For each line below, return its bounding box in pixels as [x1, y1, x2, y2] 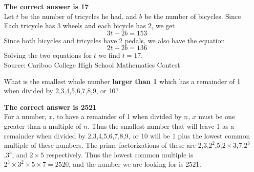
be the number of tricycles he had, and [21, 11, 137, 21]
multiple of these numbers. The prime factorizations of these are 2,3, [4, 140, 209, 150]
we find [98, 50, 120, 60]
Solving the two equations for [4, 50, 92, 60]
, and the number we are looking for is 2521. [68, 159, 201, 169]
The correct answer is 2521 [4, 102, 97, 112]
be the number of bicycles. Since [144, 11, 241, 21]
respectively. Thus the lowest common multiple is [46, 149, 193, 159]
